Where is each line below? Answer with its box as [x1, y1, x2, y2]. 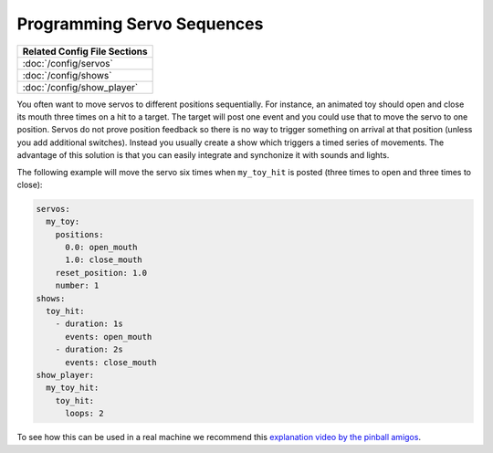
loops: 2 [65, 408, 104, 419]
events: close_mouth [65, 357, 157, 367]
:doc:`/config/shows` [22, 68, 112, 81]
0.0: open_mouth [65, 242, 138, 253]
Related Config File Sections [22, 45, 148, 58]
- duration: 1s [55, 319, 123, 329]
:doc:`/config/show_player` [22, 80, 139, 93]
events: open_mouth [65, 332, 152, 342]
